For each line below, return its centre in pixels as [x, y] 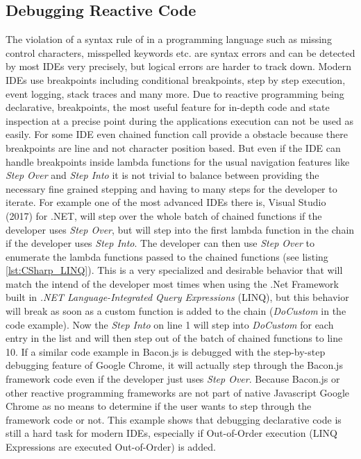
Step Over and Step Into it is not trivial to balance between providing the [162, 175]
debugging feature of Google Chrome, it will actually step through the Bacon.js [174, 365]
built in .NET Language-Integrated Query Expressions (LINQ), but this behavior [177, 297]
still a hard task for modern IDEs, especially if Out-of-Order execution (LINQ [171, 433]
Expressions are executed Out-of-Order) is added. [111, 447]
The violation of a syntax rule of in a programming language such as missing [169, 39]
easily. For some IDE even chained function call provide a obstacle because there [177, 134]
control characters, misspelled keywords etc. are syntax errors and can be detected [180, 52]
